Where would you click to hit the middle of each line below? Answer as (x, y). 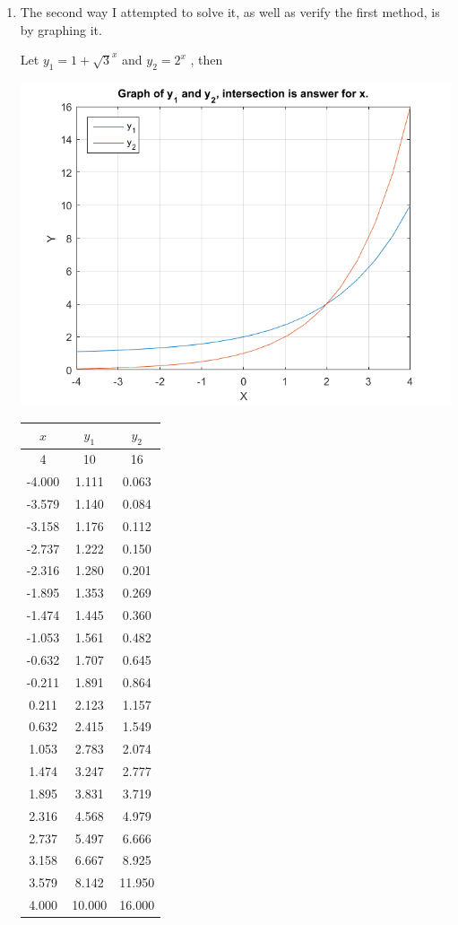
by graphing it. (61, 29)
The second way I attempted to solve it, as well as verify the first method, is (230, 12)
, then (207, 60)
